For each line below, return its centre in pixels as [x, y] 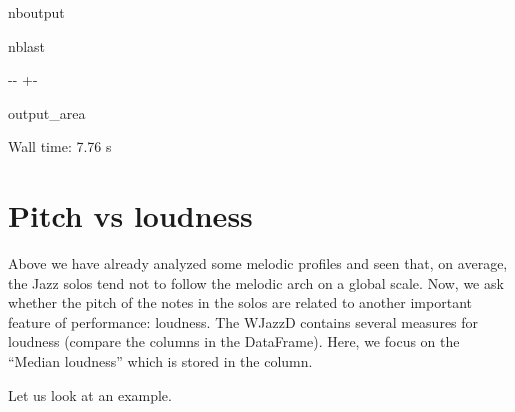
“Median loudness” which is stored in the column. [160, 361]
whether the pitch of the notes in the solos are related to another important [240, 302]
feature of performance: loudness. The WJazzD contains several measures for [243, 321]
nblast [27, 45]
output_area [47, 112]
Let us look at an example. [90, 394]
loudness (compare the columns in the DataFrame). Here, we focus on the [234, 341]
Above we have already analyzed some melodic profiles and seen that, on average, [258, 263]
